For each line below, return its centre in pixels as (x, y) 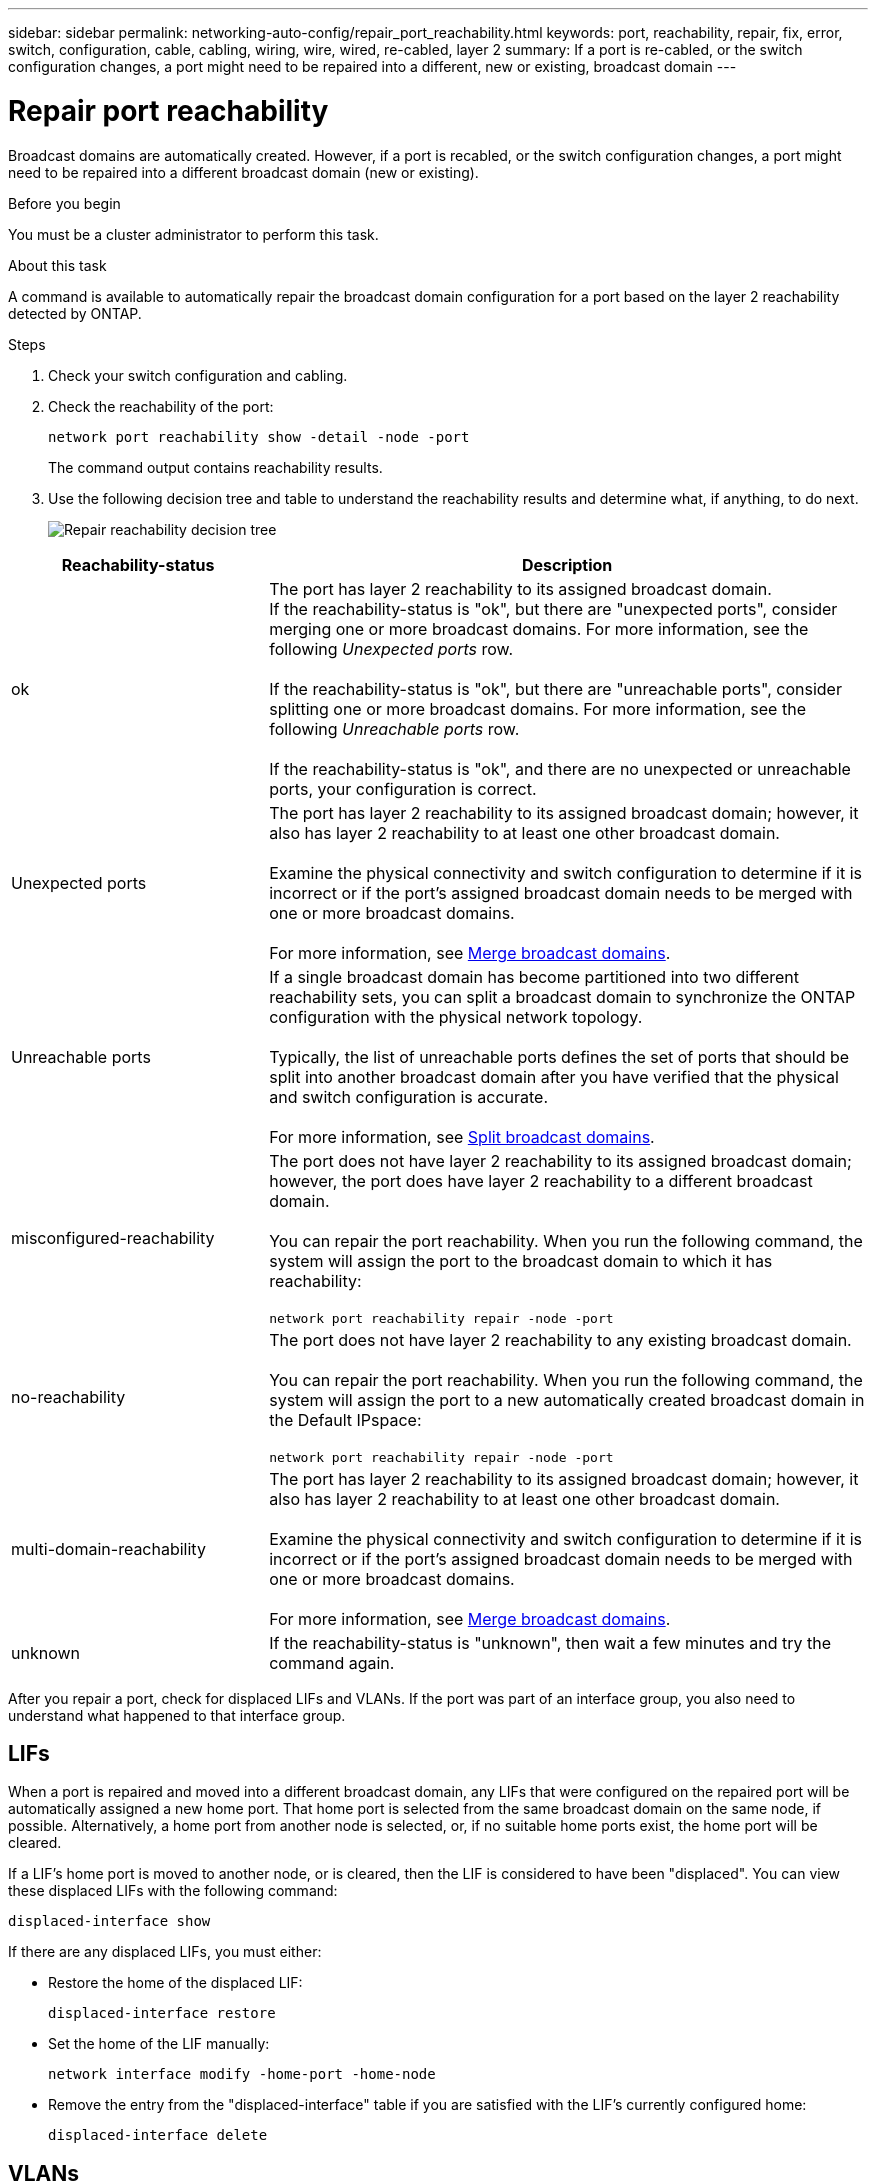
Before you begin (64, 203)
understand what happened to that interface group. (177, 1715)
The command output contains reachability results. (215, 467)
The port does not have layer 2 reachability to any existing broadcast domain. (560, 1339)
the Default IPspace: (345, 1419)
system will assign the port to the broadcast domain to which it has (521, 1260)
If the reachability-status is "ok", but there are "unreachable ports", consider (555, 688)
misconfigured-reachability (113, 1238)
